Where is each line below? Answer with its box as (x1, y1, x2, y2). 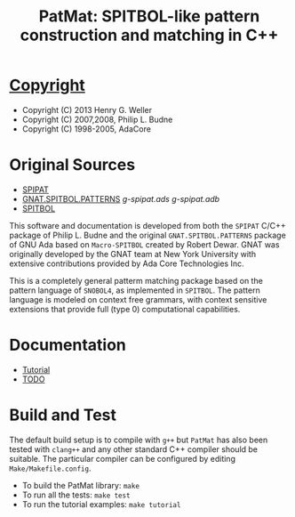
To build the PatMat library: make (21, 480, 140, 490)
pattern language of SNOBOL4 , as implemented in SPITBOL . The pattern (9, 285, 260, 295)
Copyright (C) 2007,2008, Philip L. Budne (21, 114, 173, 125)
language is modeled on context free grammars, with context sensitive (9, 294, 267, 304)
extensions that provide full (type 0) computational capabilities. (9, 303, 241, 314)
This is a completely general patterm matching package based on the (9, 275, 264, 286)
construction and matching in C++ (20, 25, 279, 45)
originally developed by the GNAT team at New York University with (9, 248, 256, 259)
